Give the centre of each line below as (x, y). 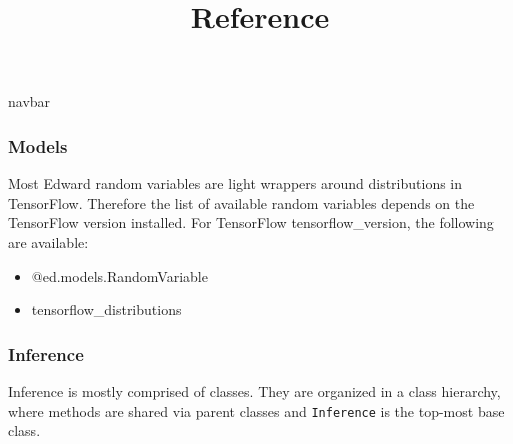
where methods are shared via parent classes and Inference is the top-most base (256, 410)
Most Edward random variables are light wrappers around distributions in (235, 183)
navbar (29, 101)
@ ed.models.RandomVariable (119, 275)
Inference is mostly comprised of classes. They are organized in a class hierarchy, (254, 390)
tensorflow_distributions (106, 309)
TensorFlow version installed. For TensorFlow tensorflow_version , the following (251, 222)
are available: (48, 241)
